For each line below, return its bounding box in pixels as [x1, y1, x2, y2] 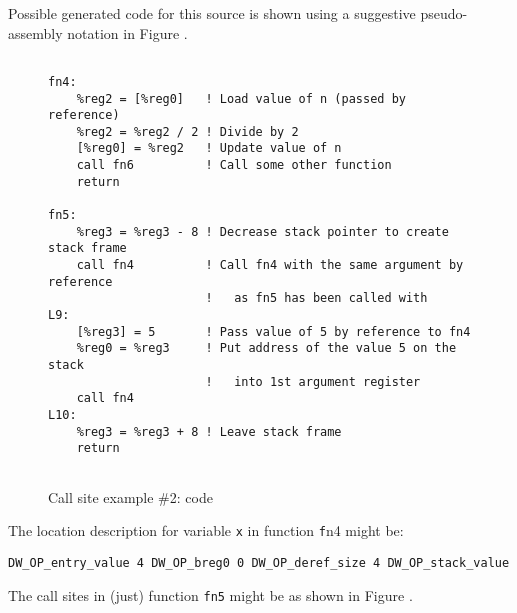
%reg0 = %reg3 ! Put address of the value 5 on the [76, 341, 457, 356]
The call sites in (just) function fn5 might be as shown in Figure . [8, 584, 413, 605]
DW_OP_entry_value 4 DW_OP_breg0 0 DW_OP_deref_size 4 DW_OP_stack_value [8, 555, 510, 570]
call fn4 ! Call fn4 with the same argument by [76, 258, 464, 273]
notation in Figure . [67, 22, 188, 43]
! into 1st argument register [205, 374, 421, 389]
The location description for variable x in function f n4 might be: [8, 520, 404, 541]
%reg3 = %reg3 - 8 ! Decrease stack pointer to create [76, 224, 449, 239]
